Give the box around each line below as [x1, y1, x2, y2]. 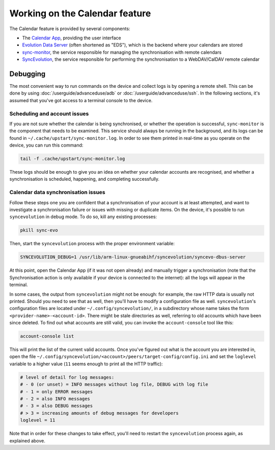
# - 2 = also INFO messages [20, 396, 90, 401]
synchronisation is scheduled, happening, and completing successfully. [9, 176, 160, 182]
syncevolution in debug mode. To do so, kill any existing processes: [9, 214, 157, 220]
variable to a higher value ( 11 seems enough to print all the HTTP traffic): [9, 361, 163, 367]
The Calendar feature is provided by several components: [9, 26, 130, 32]
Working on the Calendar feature [9, 8, 151, 19]
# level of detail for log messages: [20, 374, 115, 380]
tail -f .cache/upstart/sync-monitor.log [20, 156, 125, 162]
